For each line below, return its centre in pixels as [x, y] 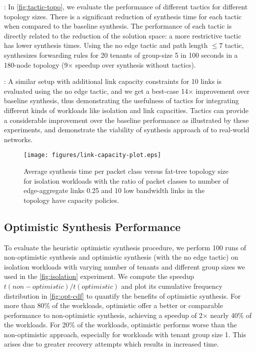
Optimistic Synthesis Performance [92, 226]
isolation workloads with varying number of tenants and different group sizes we [125, 266]
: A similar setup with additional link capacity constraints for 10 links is [113, 81]
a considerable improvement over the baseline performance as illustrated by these [127, 120]
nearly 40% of [231, 315]
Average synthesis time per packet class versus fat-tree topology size [126, 171]
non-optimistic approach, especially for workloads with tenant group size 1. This [125, 334]
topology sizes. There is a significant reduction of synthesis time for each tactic [123, 16]
